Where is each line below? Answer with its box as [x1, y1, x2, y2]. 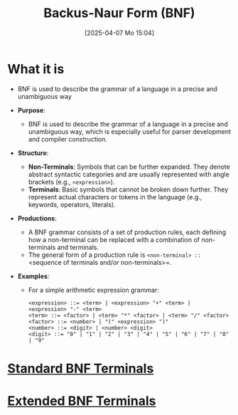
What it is [7, 61, 65, 77]
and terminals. [57, 243, 99, 251]
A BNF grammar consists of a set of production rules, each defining [28, 228, 227, 236]
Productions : [17, 214, 57, 222]
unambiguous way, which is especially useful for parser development [28, 127, 232, 136]
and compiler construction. [28, 135, 108, 143]
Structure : [17, 148, 49, 157]
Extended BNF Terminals [7, 393, 156, 409]
